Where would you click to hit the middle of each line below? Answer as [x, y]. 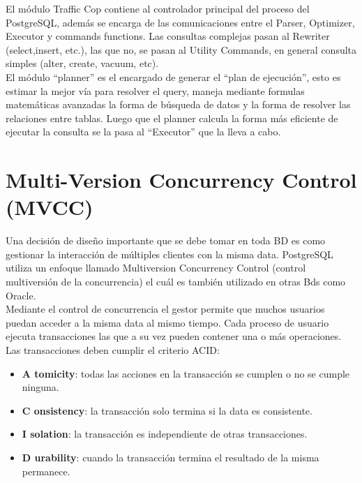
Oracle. [21, 295]
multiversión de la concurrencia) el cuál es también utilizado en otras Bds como [176, 282]
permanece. [46, 471]
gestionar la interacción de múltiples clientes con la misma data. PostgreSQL [169, 254]
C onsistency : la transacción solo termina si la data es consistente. [167, 410]
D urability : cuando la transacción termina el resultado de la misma [171, 457]
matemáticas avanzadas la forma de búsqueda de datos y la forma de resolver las [178, 104]
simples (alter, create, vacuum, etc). [82, 63]
